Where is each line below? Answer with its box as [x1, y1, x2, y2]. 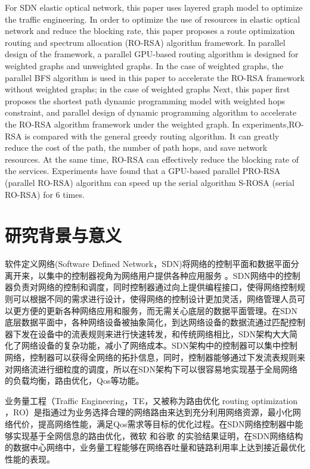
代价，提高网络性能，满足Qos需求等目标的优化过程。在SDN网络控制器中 [13, 417, 295, 430]
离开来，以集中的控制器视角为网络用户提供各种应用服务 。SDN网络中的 [5, 269, 284, 281]
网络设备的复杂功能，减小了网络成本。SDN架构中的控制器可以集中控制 [21, 339, 297, 352]
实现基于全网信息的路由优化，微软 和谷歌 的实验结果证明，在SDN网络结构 [13, 429, 303, 442]
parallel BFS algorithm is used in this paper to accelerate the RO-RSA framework [5, 71, 305, 83]
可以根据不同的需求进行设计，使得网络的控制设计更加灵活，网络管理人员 [13, 293, 297, 305]
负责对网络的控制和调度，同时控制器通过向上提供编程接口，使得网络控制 [13, 281, 297, 293]
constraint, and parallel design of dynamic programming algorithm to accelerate [5, 106, 297, 119]
